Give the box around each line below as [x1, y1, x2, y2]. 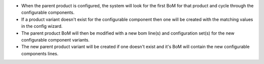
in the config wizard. [21, 23, 63, 29]
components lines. [21, 50, 59, 56]
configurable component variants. [21, 37, 90, 43]
